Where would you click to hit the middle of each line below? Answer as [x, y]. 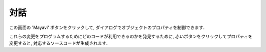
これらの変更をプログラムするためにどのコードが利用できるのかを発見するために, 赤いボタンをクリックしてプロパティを [131, 36]
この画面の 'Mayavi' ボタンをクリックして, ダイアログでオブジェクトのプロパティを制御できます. [107, 27]
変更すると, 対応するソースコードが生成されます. [58, 43]
